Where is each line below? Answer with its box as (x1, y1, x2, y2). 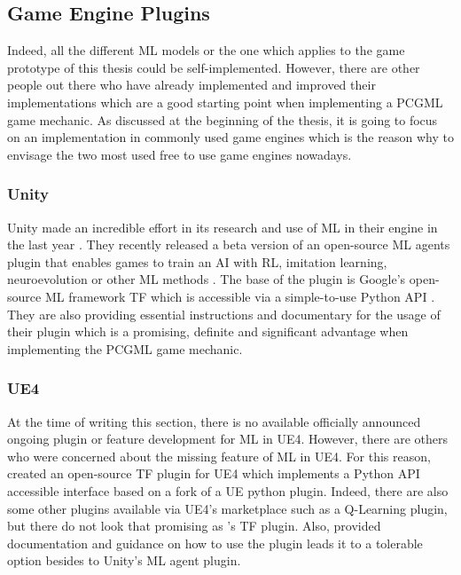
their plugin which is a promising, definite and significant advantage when (7, 322, 409, 341)
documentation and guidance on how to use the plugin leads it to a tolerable (7, 533, 423, 552)
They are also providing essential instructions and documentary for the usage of (7, 304, 441, 323)
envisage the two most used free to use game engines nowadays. (7, 145, 352, 163)
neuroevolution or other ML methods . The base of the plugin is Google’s (7, 270, 406, 288)
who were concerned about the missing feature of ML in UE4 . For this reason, (7, 446, 431, 465)
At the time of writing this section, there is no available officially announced (7, 412, 421, 430)
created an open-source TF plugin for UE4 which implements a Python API (7, 464, 420, 483)
